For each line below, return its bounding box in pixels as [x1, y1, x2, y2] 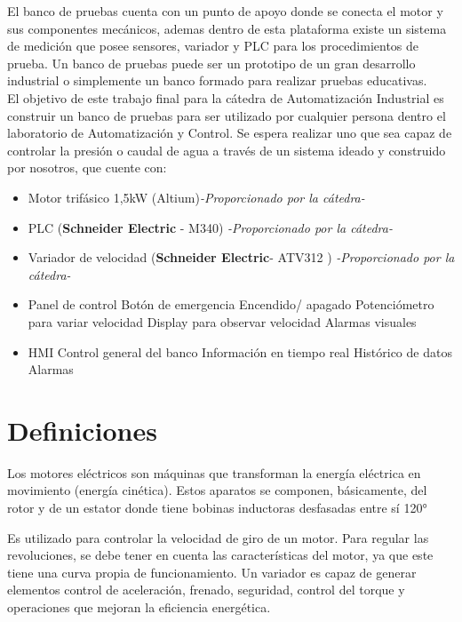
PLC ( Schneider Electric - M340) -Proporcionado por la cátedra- [28, 218, 393, 236]
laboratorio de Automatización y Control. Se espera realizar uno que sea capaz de [7, 124, 452, 142]
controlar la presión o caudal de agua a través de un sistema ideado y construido [7, 140, 446, 159]
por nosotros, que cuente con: [7, 158, 167, 177]
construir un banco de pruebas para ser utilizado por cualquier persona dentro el [7, 106, 446, 124]
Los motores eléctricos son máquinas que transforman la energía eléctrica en [7, 463, 421, 482]
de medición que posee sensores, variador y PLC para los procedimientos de [7, 36, 419, 55]
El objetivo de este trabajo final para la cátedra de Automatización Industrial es [7, 88, 444, 107]
